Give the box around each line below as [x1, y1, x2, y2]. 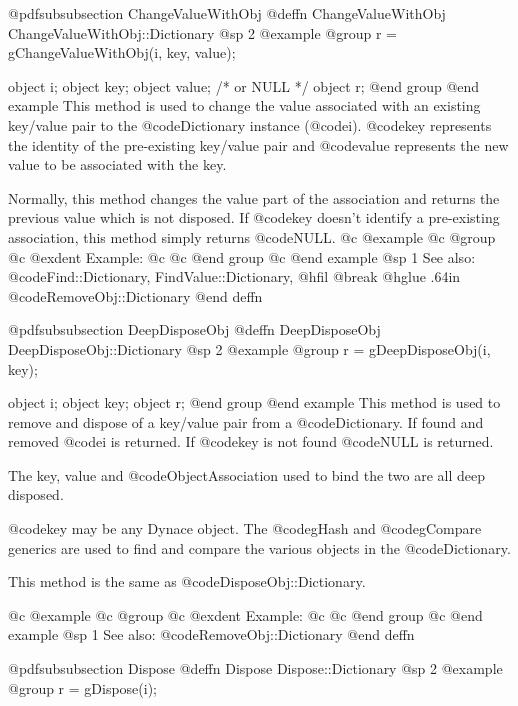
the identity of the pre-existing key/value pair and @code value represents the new [8, 134, 509, 155]
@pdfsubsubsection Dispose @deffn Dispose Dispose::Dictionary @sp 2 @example [8, 658, 503, 679]
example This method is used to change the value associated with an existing [8, 95, 481, 116]
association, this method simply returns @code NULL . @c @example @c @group [8, 226, 496, 247]
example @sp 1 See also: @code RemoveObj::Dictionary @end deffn [8, 624, 415, 645]
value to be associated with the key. [8, 154, 227, 175]
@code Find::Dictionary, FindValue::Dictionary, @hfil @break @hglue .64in [8, 266, 461, 287]
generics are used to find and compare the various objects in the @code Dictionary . [8, 537, 511, 558]
